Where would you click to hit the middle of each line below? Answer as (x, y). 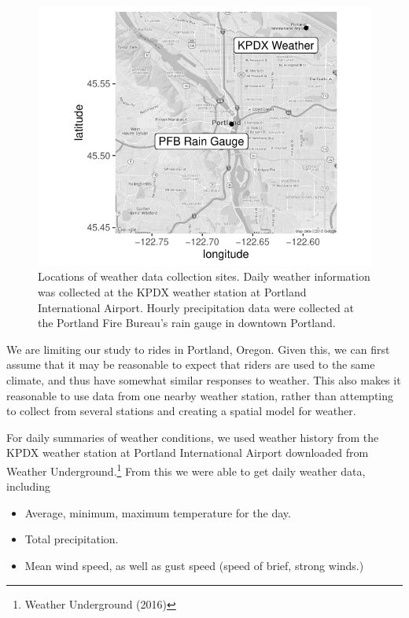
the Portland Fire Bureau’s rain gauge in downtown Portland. (187, 323)
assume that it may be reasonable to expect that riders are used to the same (191, 364)
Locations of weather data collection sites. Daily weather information (204, 276)
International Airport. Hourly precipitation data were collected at (196, 307)
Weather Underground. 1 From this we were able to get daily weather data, (186, 469)
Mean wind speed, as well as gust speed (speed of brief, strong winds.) (194, 565)
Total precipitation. (72, 539)
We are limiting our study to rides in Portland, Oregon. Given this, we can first (198, 349)
